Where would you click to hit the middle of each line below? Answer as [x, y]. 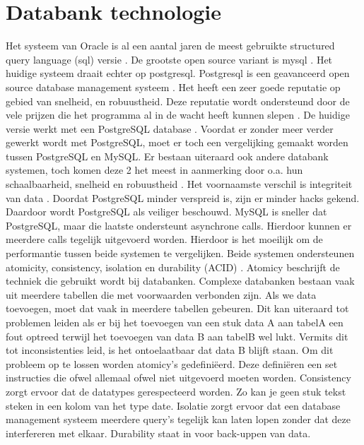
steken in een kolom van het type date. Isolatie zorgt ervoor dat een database [173, 405]
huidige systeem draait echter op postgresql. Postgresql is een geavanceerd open [178, 73]
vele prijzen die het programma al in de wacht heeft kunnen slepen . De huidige [178, 115]
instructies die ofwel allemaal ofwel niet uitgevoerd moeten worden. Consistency [178, 378]
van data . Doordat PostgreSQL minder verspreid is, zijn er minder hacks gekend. [183, 197]
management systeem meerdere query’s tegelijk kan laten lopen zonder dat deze [178, 419]
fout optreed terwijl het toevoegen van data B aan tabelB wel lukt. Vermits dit [177, 336]
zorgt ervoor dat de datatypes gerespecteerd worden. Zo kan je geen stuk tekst [176, 391]
